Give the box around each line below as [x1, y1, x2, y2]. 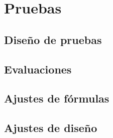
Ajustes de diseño [4, 120, 97, 135]
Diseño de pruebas [4, 31, 102, 47]
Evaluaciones [4, 61, 72, 76]
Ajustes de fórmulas [4, 90, 109, 106]
